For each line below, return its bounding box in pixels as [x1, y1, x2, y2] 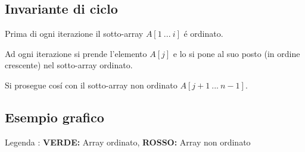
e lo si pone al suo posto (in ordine [173, 47, 300, 59]
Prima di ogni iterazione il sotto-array [5, 27, 144, 40]
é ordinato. [183, 27, 223, 40]
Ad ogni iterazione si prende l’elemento [5, 47, 147, 59]
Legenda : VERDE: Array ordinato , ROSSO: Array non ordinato [5, 135, 251, 148]
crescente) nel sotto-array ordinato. [5, 59, 133, 71]
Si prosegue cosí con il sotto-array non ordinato [5, 78, 178, 91]
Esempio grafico [5, 107, 104, 126]
